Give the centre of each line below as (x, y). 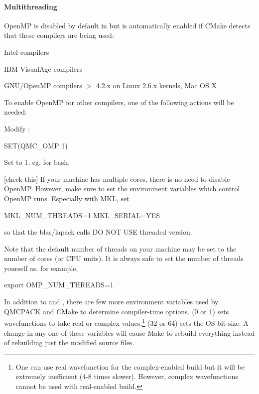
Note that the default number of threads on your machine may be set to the (120, 248)
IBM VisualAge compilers (43, 68)
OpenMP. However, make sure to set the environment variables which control (122, 189)
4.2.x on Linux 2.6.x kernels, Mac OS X (156, 85)
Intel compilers (27, 52)
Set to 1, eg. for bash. (37, 162)
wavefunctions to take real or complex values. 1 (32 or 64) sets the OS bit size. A (126, 322)
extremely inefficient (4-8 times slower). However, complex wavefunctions (127, 376)
